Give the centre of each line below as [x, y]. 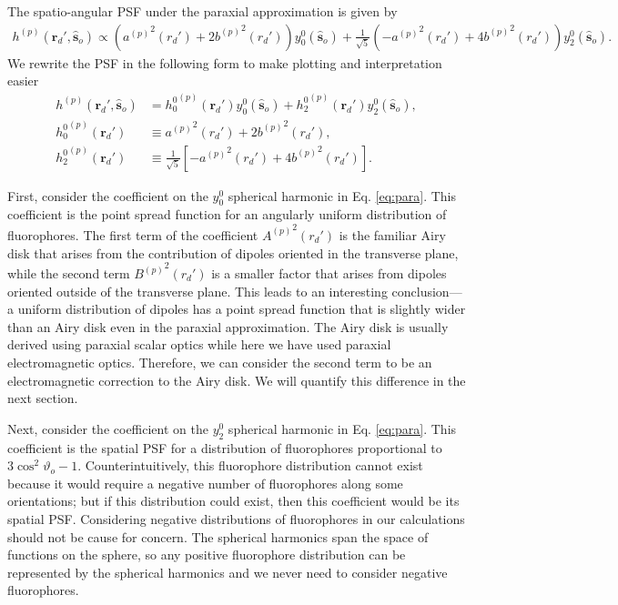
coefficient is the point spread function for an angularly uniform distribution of [227, 214]
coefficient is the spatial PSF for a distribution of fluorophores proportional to [225, 447]
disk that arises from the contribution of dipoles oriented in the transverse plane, [233, 252]
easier [23, 81]
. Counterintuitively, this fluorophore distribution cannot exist [250, 465]
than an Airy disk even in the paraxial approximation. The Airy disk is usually [228, 326]
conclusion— [427, 291]
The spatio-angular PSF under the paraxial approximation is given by [203, 11]
